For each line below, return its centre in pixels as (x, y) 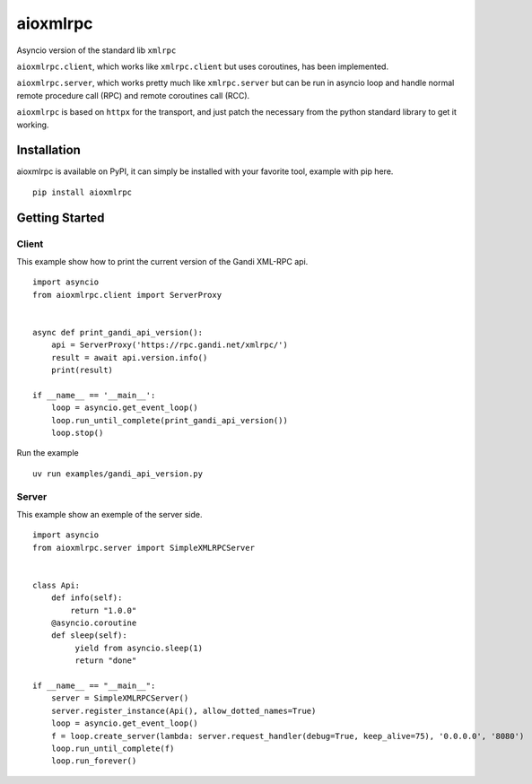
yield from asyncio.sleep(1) (139, 648)
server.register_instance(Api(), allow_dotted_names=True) (183, 710)
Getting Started (61, 218)
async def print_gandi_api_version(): (118, 332)
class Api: (57, 585)
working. (33, 125)
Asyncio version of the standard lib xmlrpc (96, 50)
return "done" (106, 661)
